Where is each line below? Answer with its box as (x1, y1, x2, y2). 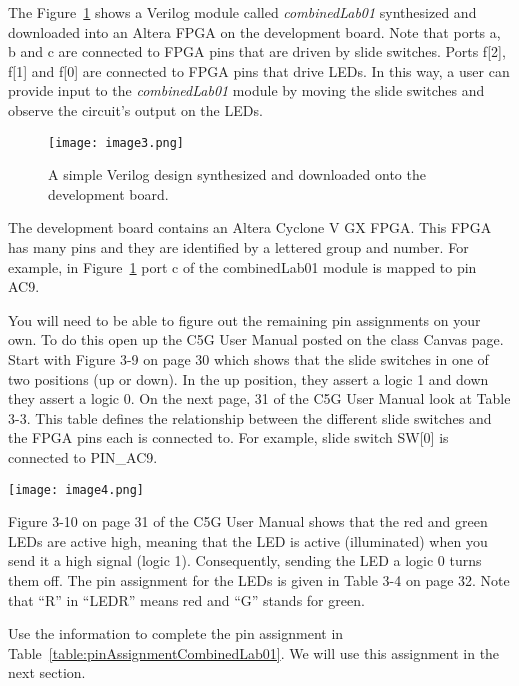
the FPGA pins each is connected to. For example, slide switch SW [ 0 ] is (8, 427, 449, 448)
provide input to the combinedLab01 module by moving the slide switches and (8, 80, 485, 101)
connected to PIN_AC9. (8, 446, 158, 467)
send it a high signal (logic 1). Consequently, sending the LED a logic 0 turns (8, 550, 482, 571)
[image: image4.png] (8, 482, 145, 497)
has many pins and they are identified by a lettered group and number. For (8, 237, 469, 257)
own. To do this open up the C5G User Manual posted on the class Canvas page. (8, 329, 504, 350)
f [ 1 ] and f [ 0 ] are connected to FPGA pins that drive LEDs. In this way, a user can (8, 60, 510, 81)
